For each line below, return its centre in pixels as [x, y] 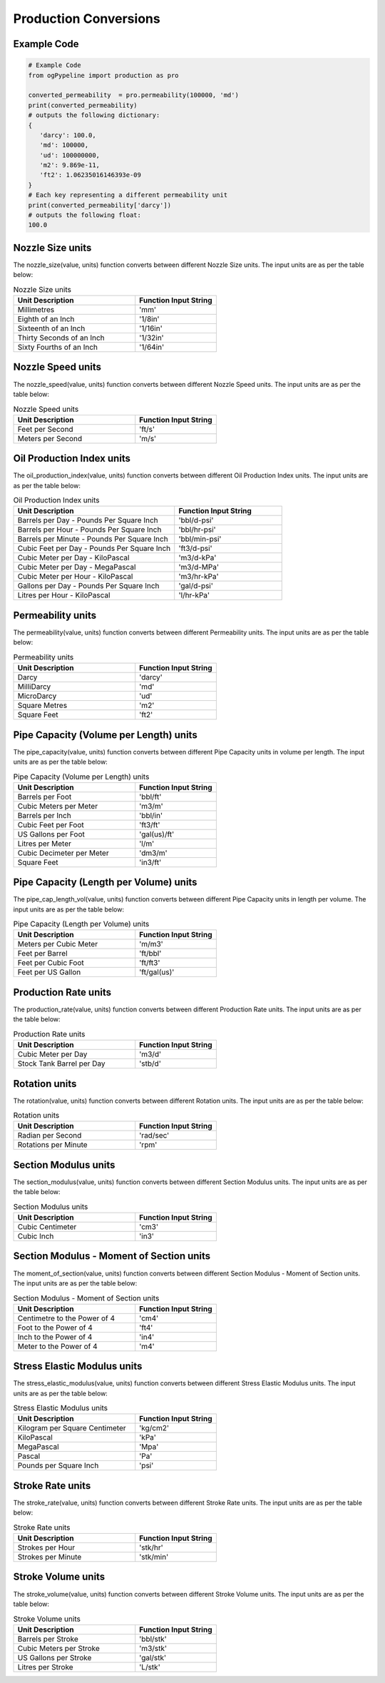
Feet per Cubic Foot [51, 963]
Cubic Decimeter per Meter [63, 853]
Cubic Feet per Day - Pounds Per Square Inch [94, 548]
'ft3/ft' [150, 824]
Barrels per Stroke [48, 1639]
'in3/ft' [150, 862]
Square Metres [42, 705]
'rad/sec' [154, 1136]
